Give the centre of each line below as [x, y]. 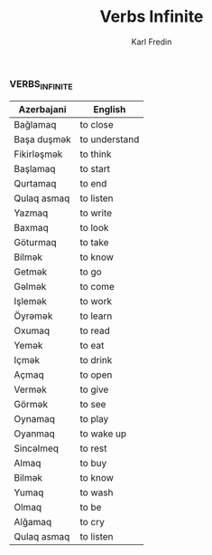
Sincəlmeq [37, 448]
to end [93, 183]
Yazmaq [31, 213]
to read [95, 330]
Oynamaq [35, 418]
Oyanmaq [35, 434]
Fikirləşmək [38, 154]
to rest [93, 448]
